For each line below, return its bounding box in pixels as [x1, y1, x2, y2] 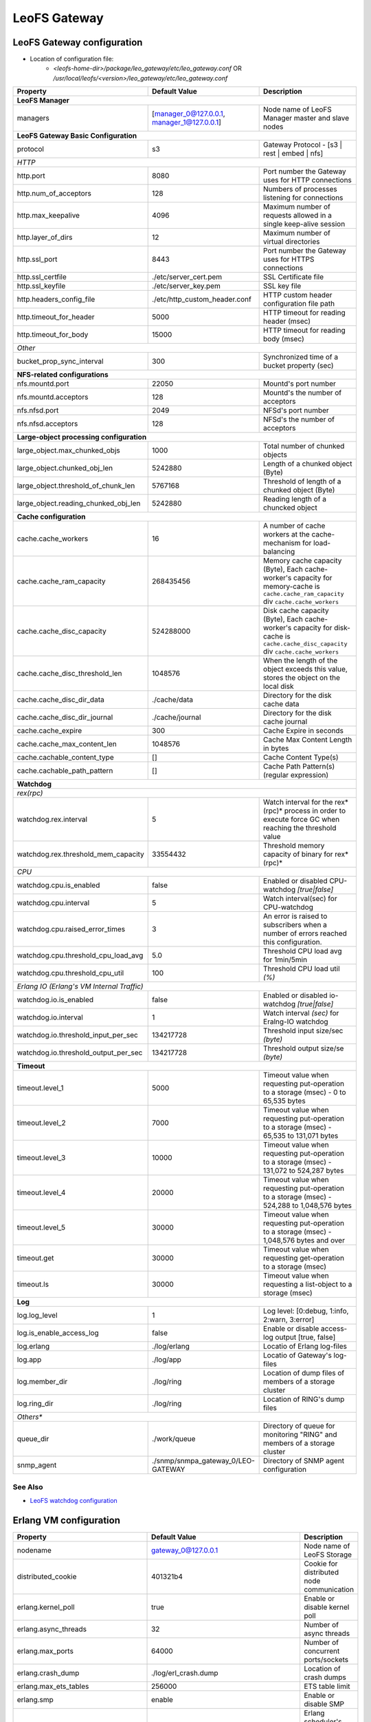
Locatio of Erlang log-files [263, 1342, 347, 1351]
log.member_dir [16, 1377, 68, 1387]
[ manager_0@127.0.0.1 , [152, 109, 226, 118]
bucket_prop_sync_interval [16, 357, 104, 366]
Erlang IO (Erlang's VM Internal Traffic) [16, 982, 144, 991]
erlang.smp [16, 1694, 54, 1704]
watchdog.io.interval [16, 1013, 84, 1022]
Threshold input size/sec [263, 1026, 344, 1036]
